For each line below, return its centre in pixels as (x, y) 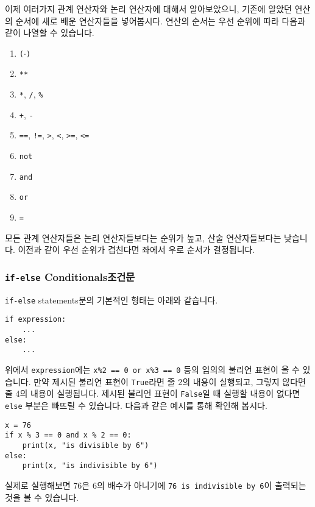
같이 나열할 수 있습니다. (50, 33)
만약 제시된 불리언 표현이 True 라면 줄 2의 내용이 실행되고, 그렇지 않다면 (170, 381)
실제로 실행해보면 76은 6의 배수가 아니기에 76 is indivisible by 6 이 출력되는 (156, 485)
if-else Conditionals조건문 (70, 276)
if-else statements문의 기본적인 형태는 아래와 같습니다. (111, 300)
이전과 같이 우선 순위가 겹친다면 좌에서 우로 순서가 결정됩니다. (136, 250)
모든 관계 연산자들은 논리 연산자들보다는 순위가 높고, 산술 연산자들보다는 (143, 237)
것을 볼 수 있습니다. (42, 497)
